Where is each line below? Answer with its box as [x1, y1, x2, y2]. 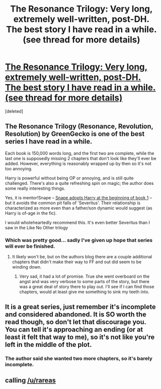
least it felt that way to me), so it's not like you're [5, 333, 155, 342]
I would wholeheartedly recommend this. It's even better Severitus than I [5, 219, 150, 225]
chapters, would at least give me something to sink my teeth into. [19, 289, 149, 295]
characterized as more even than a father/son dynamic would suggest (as [5, 205, 153, 211]
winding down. [12, 264, 42, 270]
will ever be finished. [5, 243, 55, 250]
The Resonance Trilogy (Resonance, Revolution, [5, 122, 154, 131]
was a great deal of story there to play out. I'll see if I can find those [19, 284, 154, 290]
